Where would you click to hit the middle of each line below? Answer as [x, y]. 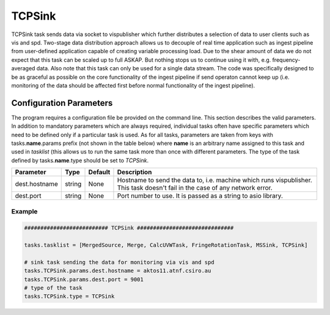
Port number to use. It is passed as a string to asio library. [200, 196]
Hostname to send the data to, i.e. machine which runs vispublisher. [215, 180]
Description [134, 172]
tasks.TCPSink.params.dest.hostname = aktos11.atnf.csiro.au [118, 271]
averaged [23, 69]
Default [99, 172]
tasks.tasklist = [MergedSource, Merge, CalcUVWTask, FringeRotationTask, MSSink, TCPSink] [166, 245]
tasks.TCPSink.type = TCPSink [69, 296]
